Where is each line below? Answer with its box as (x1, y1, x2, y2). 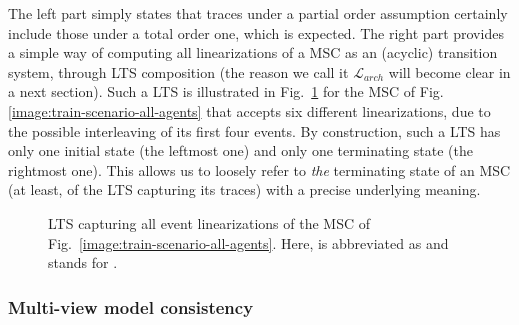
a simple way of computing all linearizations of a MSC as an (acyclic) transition (8, 42, 498, 63)
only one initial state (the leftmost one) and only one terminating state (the (8, 140, 473, 161)
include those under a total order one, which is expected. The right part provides (8, 22, 504, 43)
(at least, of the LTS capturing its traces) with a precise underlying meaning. (8, 179, 481, 200)
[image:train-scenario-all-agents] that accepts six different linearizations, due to (8, 100, 491, 121)
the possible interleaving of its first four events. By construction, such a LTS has (8, 120, 501, 141)
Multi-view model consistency (8, 294, 254, 319)
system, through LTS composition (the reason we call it (8, 61, 349, 82)
